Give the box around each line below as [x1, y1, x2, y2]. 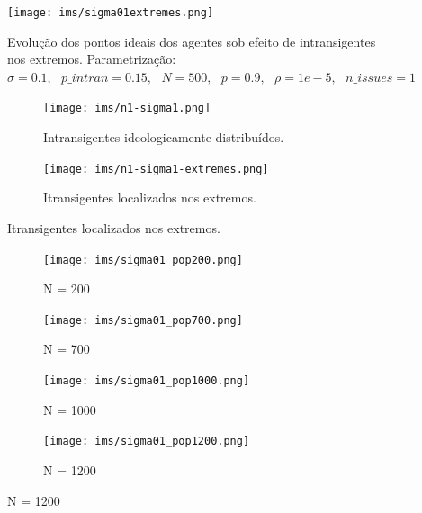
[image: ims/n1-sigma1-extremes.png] [43, 162, 269, 175]
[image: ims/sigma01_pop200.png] [43, 253, 243, 266]
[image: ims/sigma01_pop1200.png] [43, 435, 250, 448]
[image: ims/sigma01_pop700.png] [43, 313, 243, 327]
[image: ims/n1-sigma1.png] [43, 102, 211, 115]
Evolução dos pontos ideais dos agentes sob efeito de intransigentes [7, 31, 376, 50]
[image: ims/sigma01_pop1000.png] [43, 374, 250, 388]
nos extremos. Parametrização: [7, 49, 176, 68]
